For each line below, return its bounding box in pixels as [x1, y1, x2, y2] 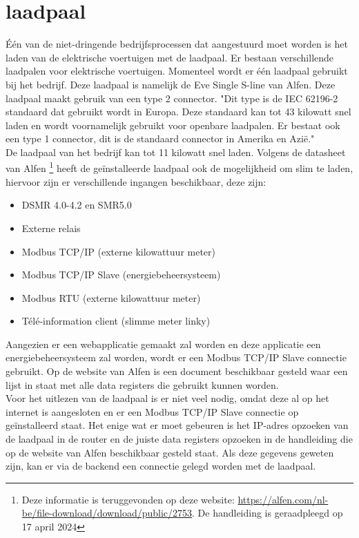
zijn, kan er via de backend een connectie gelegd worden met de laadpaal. [6, 459, 316, 473]
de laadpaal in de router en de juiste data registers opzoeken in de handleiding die [6, 432, 353, 446]
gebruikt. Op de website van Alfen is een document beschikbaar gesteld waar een [6, 364, 348, 378]
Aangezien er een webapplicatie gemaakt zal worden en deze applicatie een [6, 336, 321, 351]
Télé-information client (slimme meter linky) [21, 314, 211, 328]
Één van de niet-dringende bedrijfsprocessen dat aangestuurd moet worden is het [6, 37, 348, 51]
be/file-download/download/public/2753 [21, 506, 193, 520]
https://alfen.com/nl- [237, 492, 329, 506]
